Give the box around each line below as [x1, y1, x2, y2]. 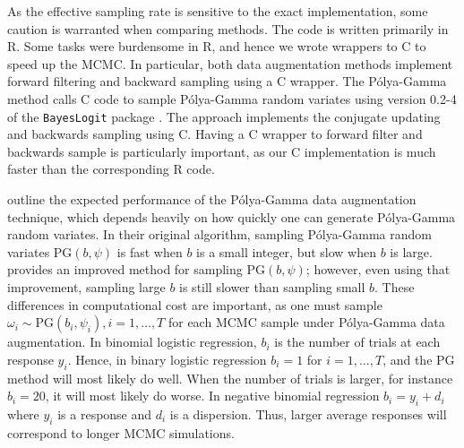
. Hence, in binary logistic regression [67, 349, 267, 368]
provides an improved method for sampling [7, 260, 243, 279]
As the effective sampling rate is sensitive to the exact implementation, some [7, 2, 428, 20]
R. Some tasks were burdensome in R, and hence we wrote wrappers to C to [7, 37, 426, 56]
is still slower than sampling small [179, 277, 365, 296]
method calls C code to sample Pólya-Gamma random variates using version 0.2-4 [7, 89, 457, 108]
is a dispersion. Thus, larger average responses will [169, 404, 447, 423]
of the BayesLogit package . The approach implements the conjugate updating [7, 107, 441, 125]
